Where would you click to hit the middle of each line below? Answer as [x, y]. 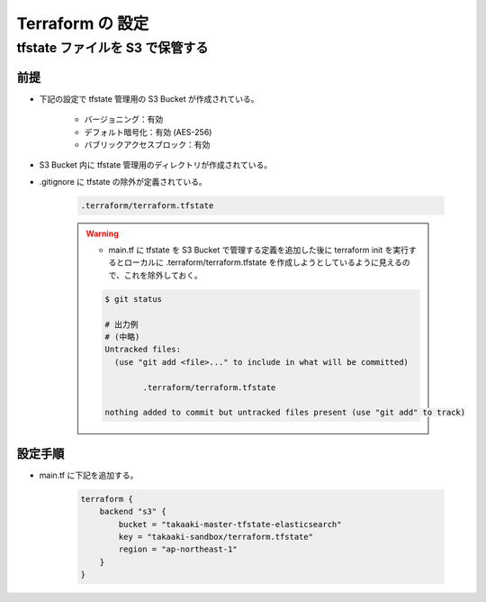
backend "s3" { [133, 512]
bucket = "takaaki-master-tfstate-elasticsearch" [230, 524]
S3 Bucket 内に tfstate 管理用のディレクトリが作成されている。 [156, 165]
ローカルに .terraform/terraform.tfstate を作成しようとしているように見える [263, 262]
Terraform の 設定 [83, 23]
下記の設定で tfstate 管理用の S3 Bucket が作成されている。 [149, 98]
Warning [102, 233]
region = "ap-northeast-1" [178, 549]
